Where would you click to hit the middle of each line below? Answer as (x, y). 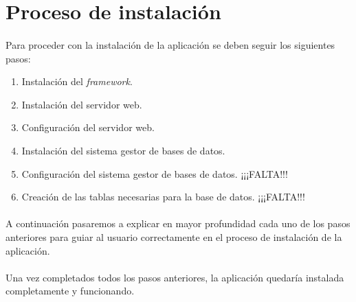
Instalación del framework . (77, 81)
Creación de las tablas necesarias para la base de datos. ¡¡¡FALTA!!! (163, 197)
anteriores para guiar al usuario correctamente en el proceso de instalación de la (174, 236)
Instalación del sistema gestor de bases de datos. (123, 150)
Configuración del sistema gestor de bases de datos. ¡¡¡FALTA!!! (155, 173)
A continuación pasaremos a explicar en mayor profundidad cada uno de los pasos (178, 223)
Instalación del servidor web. (82, 104)
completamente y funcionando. (70, 291)
